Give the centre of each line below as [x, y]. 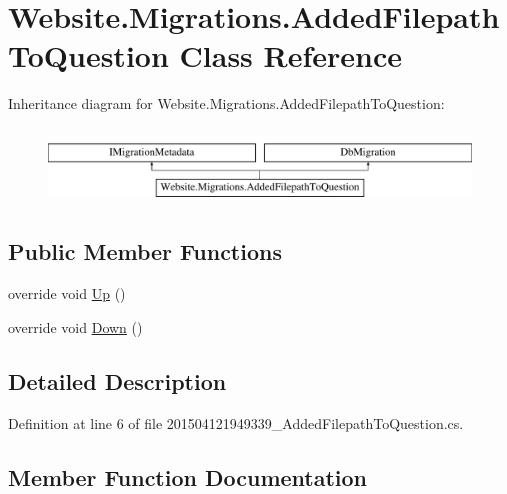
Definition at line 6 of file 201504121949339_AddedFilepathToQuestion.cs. [236, 422]
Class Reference [291, 55]
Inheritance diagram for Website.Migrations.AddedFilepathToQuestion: [226, 103]
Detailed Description [117, 380]
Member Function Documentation [188, 476]
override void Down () [75, 326]
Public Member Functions [145, 251]
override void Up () [67, 293]
